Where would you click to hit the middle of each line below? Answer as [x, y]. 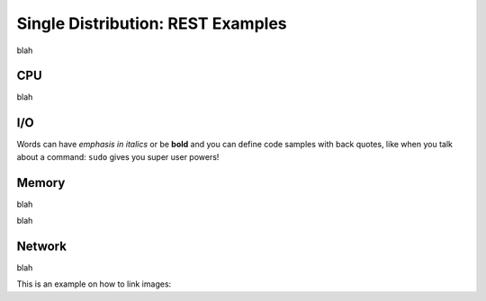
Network [42, 246]
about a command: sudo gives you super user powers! [118, 156]
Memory [41, 183]
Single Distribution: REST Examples [152, 23]
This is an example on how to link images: [94, 284]
